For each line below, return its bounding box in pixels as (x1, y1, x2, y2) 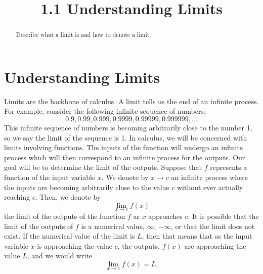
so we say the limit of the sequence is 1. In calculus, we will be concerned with (4, 132, 247, 143)
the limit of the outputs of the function (4, 210, 125, 221)
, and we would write (27, 250, 93, 261)
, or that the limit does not (170, 220, 255, 231)
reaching (4, 192, 30, 202)
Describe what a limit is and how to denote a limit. (16, 30, 151, 39)
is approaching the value (37, 240, 112, 251)
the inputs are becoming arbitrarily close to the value (4, 181, 169, 192)
